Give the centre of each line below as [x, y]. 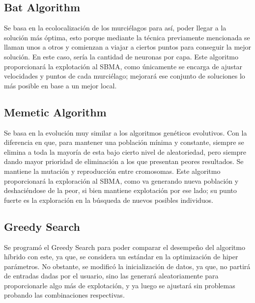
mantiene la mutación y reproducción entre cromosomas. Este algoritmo [112, 171]
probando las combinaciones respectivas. [64, 295]
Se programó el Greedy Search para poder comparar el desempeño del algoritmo [125, 247]
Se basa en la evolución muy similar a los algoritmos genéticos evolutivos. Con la [126, 132]
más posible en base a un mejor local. [60, 85]
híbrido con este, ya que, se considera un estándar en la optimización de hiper [121, 257]
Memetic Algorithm [55, 112]
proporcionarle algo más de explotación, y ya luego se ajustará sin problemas [120, 285]
